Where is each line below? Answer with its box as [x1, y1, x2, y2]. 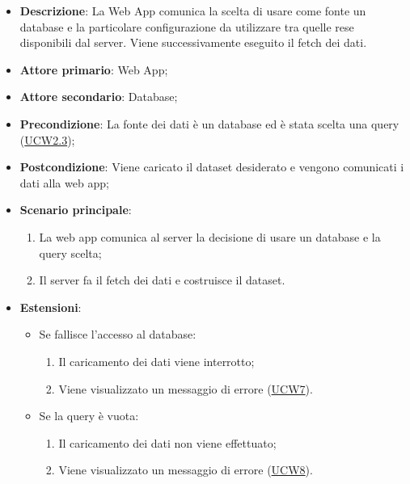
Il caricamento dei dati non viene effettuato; [58, 434, 277, 451]
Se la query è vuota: [39, 407, 139, 424]
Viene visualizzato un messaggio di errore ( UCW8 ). [58, 461, 313, 478]
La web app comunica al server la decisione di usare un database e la [39, 228, 381, 245]
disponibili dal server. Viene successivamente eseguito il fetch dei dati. [19, 34, 367, 51]
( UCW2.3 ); [19, 131, 75, 148]
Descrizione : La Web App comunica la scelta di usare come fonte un [19, 2, 366, 19]
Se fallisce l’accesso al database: [39, 326, 197, 343]
